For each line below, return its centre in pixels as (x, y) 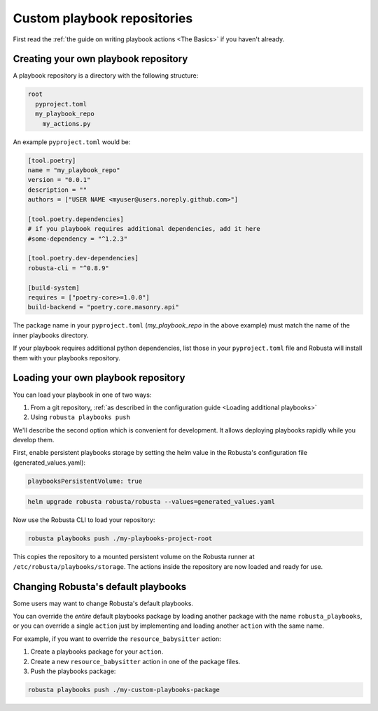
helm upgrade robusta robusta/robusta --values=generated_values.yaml (152, 502)
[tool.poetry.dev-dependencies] (83, 258)
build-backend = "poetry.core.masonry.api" (104, 307)
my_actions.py (66, 124)
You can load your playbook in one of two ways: (82, 395)
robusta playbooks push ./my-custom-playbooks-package (124, 690)
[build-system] (54, 288)
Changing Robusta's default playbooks (100, 587)
